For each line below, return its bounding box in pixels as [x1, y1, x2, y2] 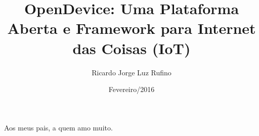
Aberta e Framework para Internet [7, 18, 256, 38]
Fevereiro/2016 [108, 84, 155, 95]
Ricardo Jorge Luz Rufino [92, 67, 171, 77]
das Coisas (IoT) [72, 37, 191, 58]
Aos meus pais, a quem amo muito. [4, 122, 113, 132]
